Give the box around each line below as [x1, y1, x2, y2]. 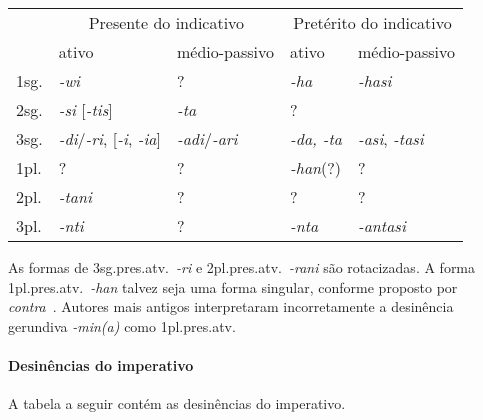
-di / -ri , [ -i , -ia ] [58, 127, 161, 150]
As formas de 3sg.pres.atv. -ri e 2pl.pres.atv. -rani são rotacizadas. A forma [8, 257, 476, 277]
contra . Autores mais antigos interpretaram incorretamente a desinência [8, 296, 454, 317]
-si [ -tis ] [58, 98, 113, 121]
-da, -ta [290, 127, 342, 150]
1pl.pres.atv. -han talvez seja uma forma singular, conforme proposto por [8, 276, 458, 297]
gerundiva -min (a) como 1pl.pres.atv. [8, 315, 236, 336]
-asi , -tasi [357, 127, 424, 150]
